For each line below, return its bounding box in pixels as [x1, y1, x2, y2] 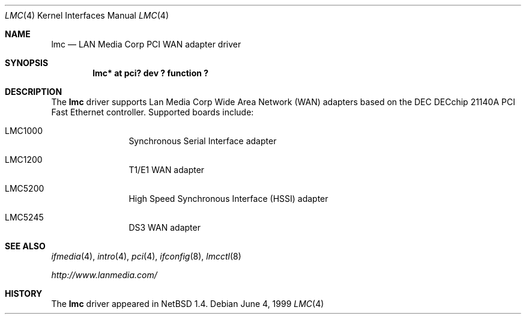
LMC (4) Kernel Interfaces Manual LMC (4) [5, 10, 169, 20]
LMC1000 [5, 126, 43, 136]
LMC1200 [5, 154, 43, 165]
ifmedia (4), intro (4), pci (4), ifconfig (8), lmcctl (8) [51, 251, 241, 261]
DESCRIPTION [5, 87, 62, 97]
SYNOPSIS [5, 58, 49, 68]
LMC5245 [5, 212, 44, 222]
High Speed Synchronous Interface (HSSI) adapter [128, 193, 328, 204]
